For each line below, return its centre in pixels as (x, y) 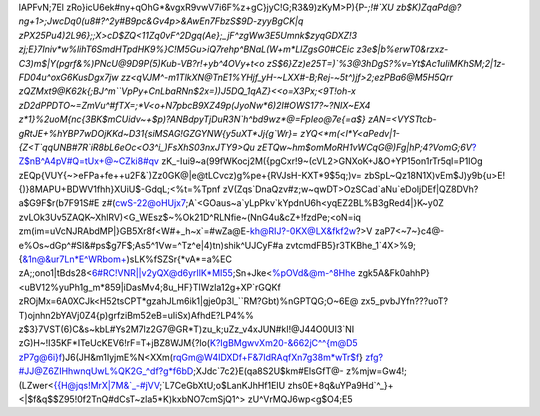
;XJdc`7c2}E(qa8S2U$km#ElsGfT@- (268, 371)
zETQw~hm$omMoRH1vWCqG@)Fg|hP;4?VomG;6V (364, 147)
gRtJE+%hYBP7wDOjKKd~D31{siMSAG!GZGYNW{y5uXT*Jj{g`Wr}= (158, 133)
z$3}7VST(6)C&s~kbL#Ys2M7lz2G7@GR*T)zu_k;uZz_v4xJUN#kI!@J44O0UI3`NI (186, 329)
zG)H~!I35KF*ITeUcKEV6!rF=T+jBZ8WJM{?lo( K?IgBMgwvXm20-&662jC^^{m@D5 (188, 343)
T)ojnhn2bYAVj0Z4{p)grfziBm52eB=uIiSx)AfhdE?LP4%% (136, 315)
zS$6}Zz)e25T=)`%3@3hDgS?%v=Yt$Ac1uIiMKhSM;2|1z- (386, 63)
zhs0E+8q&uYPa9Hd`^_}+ (340, 385)
